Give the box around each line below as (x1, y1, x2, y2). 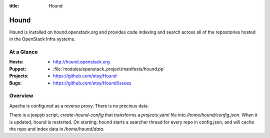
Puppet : (9, 65, 26, 72)
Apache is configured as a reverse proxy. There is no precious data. (9, 102, 149, 108)
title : (9, 3, 19, 8)
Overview (9, 92, 33, 99)
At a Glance (9, 48, 38, 55)
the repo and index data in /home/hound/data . (9, 125, 105, 132)
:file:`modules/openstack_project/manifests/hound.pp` (53, 65, 165, 72)
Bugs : (9, 80, 22, 86)
